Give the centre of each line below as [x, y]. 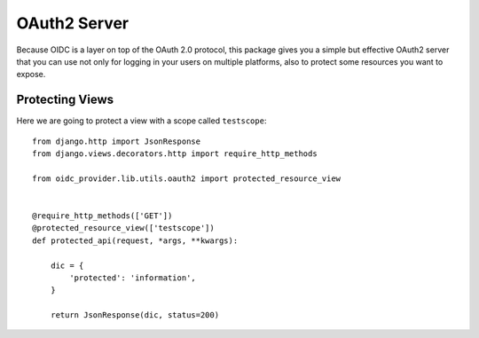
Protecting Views [65, 100]
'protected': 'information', [133, 278]
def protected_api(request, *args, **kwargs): [135, 240]
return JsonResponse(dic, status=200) [135, 315]
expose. [31, 75]
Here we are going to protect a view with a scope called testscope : [141, 121]
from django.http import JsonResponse [117, 141]
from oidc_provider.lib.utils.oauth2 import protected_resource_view [187, 178]
